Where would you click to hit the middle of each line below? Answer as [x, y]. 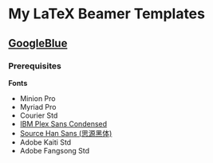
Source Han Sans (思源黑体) [66, 133]
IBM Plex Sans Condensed [63, 123]
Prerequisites [35, 66]
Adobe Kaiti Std [45, 142]
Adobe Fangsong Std [55, 150]
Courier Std [39, 115]
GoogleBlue [38, 43]
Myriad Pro [38, 107]
